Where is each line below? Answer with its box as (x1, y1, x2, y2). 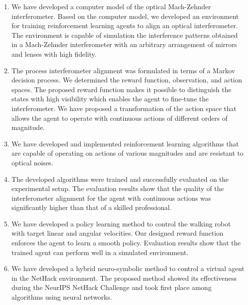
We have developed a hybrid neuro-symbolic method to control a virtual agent (11, 263, 245, 273)
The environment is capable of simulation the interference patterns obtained (11, 30, 238, 40)
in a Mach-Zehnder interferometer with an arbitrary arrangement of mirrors (11, 39, 237, 49)
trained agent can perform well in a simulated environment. (11, 247, 189, 257)
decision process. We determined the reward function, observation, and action (11, 75, 242, 85)
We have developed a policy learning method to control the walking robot (11, 218, 231, 228)
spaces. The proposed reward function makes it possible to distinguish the (11, 84, 231, 94)
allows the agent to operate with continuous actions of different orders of (11, 112, 228, 123)
